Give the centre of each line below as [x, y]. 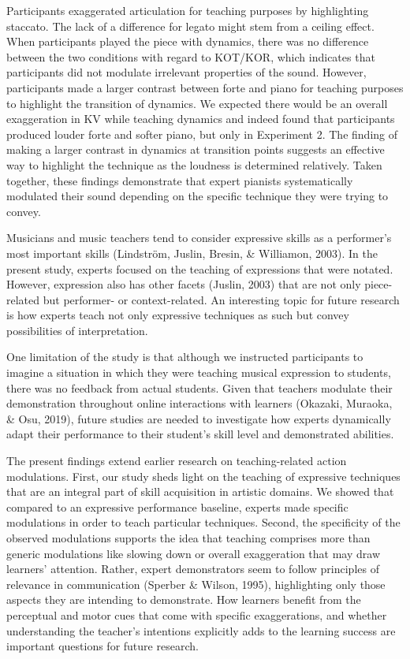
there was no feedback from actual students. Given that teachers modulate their [199, 387]
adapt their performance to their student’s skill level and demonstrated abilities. [200, 434]
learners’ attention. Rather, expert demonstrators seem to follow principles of [193, 569]
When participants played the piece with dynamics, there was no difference [188, 41]
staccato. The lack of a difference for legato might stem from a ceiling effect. [190, 26]
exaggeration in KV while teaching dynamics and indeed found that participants [201, 119]
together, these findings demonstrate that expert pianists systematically [180, 180]
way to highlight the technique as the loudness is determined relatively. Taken [194, 164]
